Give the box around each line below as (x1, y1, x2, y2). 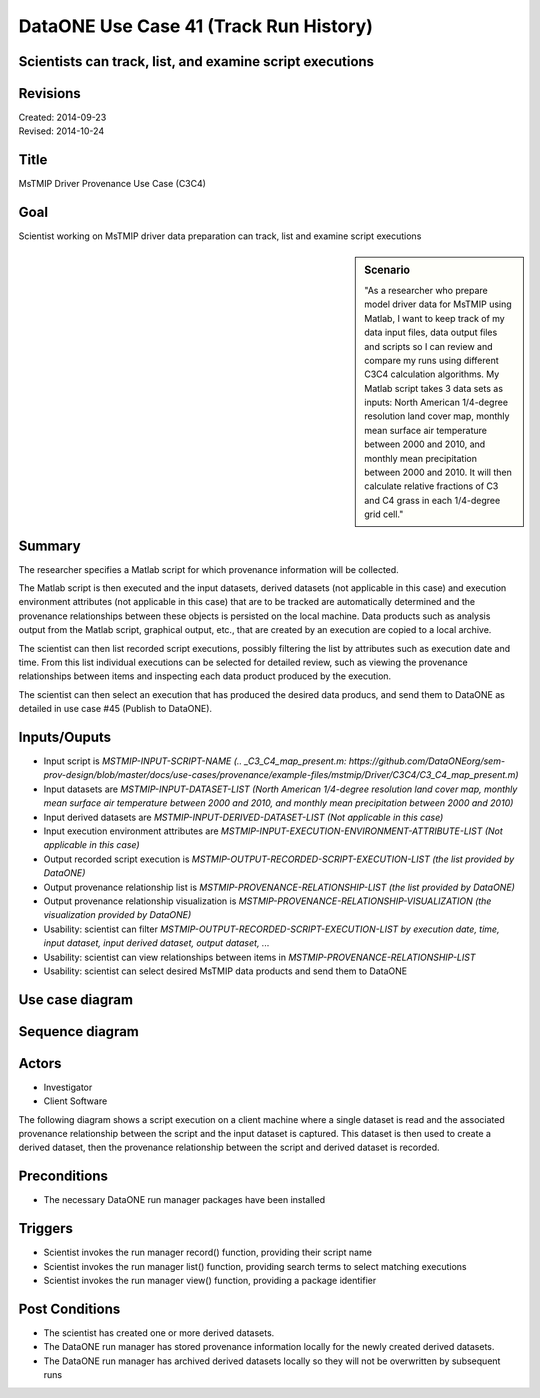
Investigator (43, 1081, 93, 1093)
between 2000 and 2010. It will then (364, 466, 512, 479)
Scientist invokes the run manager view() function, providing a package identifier (43, 1275, 377, 1287)
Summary (18, 537, 81, 554)
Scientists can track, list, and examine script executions (18, 53, 375, 70)
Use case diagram (18, 991, 134, 1008)
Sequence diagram (18, 1023, 140, 1040)
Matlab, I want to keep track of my (364, 312, 505, 324)
